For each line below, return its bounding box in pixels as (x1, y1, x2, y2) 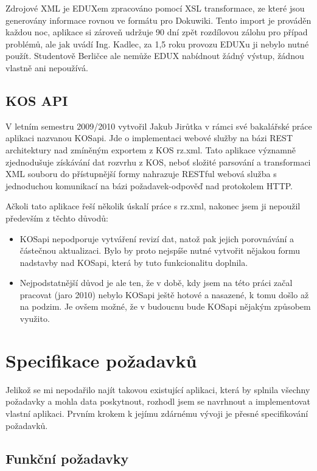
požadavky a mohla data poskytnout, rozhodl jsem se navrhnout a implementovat (5, 395, 310, 408)
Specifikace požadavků (5, 347, 197, 372)
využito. (19, 312, 50, 325)
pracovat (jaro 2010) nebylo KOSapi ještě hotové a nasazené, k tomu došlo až (19, 288, 309, 301)
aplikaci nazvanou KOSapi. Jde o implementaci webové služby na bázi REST (5, 131, 293, 144)
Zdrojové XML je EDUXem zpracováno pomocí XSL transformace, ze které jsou (5, 2, 305, 14)
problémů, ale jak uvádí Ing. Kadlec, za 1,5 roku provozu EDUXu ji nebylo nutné (5, 37, 309, 50)
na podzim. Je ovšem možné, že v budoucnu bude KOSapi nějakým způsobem (19, 300, 311, 313)
